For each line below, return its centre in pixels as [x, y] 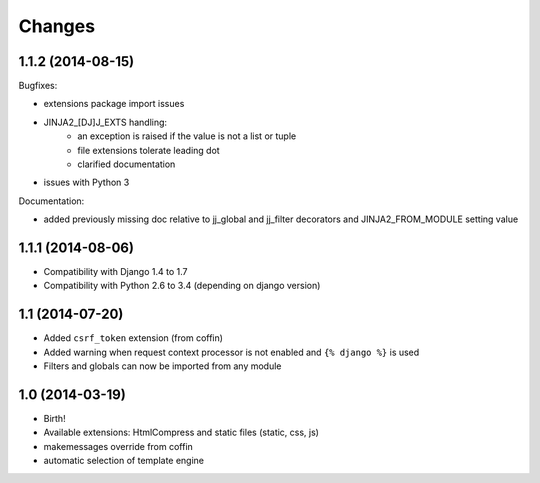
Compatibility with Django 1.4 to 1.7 [115, 272]
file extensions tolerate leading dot [148, 150]
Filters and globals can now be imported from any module [162, 366]
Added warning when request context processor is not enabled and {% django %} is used [231, 352]
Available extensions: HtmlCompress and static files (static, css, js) [181, 432]
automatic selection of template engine [124, 461]
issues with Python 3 [86, 182]
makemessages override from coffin [118, 446]
